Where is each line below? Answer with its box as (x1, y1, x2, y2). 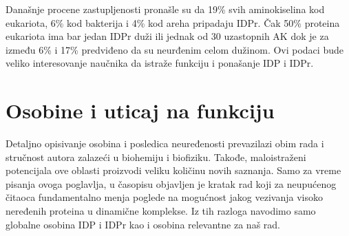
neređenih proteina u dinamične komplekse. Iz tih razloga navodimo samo (6, 204, 316, 218)
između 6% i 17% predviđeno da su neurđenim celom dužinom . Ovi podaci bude (6, 42, 343, 56)
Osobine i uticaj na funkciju (6, 96, 275, 125)
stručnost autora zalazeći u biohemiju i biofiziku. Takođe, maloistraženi (6, 149, 306, 164)
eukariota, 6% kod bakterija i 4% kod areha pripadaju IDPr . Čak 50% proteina (6, 15, 340, 30)
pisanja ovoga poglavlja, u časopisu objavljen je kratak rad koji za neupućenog (6, 176, 337, 191)
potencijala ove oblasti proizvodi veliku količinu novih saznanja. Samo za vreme (6, 163, 341, 178)
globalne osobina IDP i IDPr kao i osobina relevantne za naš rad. (6, 217, 280, 231)
